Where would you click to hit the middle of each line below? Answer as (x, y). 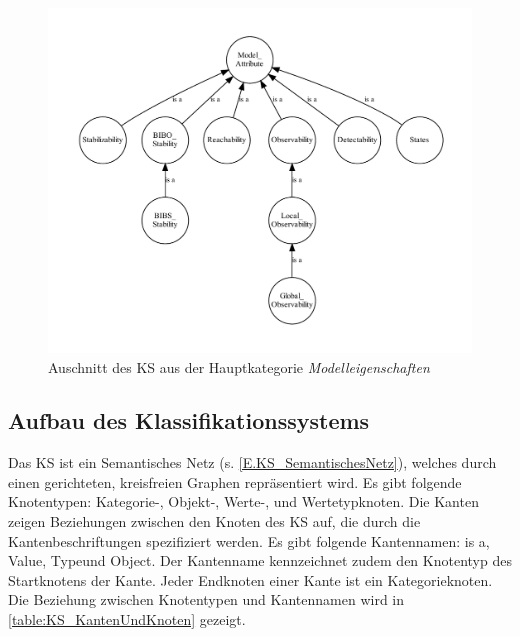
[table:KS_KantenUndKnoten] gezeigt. (127, 619)
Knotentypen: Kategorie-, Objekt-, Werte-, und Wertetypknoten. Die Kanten (243, 501)
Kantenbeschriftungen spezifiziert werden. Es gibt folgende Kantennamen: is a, (249, 540)
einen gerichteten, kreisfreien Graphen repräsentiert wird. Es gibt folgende (235, 481)
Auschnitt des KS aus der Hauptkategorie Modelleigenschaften (239, 366)
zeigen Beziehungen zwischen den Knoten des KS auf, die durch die (214, 521)
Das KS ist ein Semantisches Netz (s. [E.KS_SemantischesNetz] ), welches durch (252, 462)
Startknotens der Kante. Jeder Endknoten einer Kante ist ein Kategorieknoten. (250, 579)
